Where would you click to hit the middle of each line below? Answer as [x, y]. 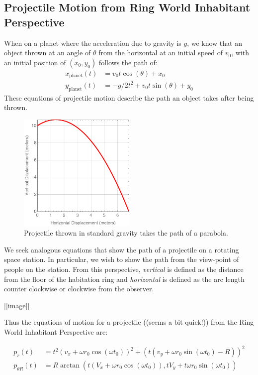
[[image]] [17, 305]
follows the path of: [128, 62]
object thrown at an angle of [47, 53]
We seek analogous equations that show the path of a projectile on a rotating [122, 249]
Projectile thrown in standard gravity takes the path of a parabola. [126, 233]
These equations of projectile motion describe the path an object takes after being [129, 97]
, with [240, 53]
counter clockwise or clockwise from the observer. [79, 289]
